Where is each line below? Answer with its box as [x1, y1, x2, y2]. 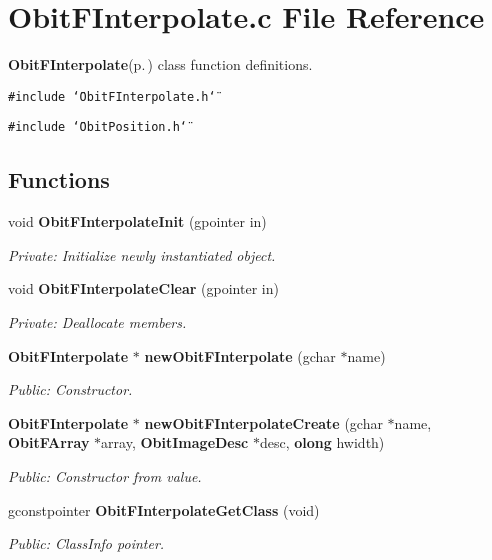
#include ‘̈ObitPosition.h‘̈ [8, 120, 187, 135]
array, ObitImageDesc [101, 432, 249, 453]
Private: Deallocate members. [8, 312, 187, 333]
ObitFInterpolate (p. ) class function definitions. [8, 54, 313, 75]
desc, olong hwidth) [259, 432, 385, 453]
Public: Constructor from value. [8, 465, 202, 486]
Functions [8, 164, 110, 195]
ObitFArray [8, 432, 90, 453]
